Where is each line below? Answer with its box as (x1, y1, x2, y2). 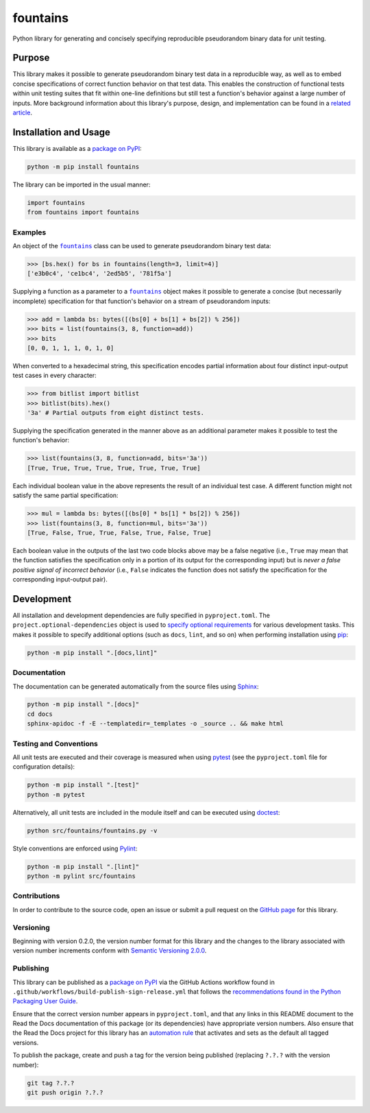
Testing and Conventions (12, 739, 99, 748)
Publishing (12, 964, 49, 973)
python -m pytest (27, 791, 86, 798)
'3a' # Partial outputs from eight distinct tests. (27, 409, 205, 417)
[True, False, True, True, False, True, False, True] (27, 529, 212, 536)
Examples (12, 227, 47, 237)
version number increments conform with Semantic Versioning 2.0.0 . (12, 946, 207, 955)
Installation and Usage (12, 126, 111, 138)
